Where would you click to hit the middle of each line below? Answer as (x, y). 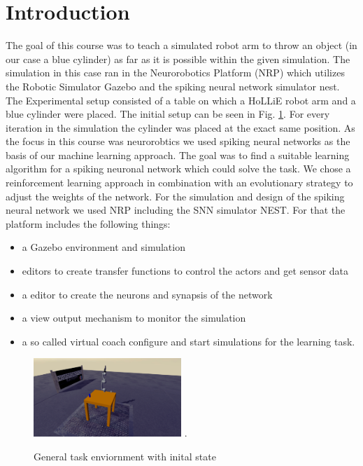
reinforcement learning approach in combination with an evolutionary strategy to (179, 183)
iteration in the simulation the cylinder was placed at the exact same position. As (180, 127)
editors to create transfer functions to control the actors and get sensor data (185, 271)
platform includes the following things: (88, 223)
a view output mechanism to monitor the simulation (134, 318)
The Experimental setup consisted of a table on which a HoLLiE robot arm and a (181, 100)
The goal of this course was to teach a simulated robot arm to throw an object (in (181, 45)
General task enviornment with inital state (125, 456)
